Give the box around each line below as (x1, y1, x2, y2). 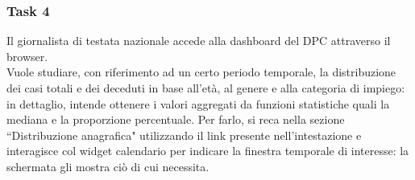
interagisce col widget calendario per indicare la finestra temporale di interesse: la (6, 142, 409, 159)
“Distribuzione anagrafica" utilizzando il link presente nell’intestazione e (6, 126, 362, 143)
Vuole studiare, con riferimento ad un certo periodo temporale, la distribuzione (6, 63, 396, 80)
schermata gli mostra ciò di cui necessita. (6, 157, 210, 174)
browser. (6, 47, 48, 64)
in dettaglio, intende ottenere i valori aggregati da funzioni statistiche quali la (6, 95, 390, 112)
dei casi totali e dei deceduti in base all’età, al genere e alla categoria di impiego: (6, 80, 405, 96)
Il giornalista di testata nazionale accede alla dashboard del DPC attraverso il (6, 32, 391, 49)
